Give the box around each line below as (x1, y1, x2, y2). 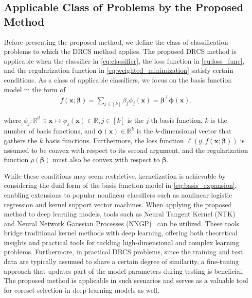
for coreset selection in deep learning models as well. (4, 284, 160, 295)
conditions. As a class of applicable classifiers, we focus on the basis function (4, 74, 232, 84)
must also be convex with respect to (53, 154, 160, 165)
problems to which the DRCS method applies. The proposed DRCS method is (4, 46, 236, 56)
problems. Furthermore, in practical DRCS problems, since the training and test (4, 247, 243, 257)
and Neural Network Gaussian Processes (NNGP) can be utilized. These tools (4, 218, 239, 228)
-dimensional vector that (159, 126, 232, 136)
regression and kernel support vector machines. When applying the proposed (4, 199, 232, 209)
